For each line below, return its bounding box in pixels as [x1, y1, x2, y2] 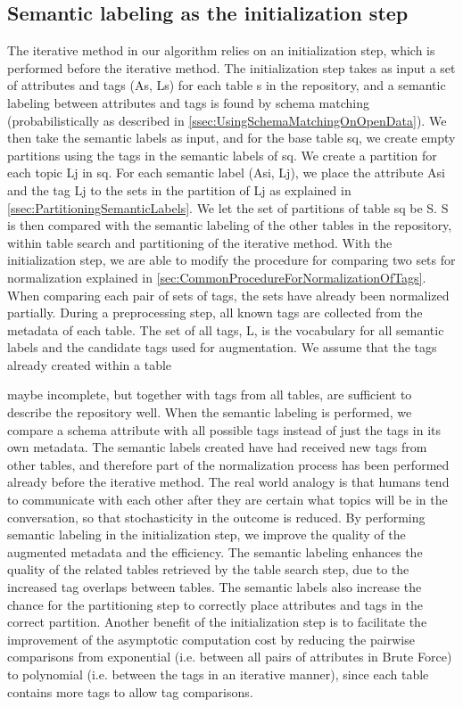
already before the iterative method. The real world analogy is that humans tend [7, 473, 450, 491]
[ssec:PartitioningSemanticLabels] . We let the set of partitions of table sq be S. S [7, 198, 449, 217]
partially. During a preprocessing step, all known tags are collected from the [7, 303, 423, 322]
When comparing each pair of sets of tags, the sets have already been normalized [7, 285, 450, 304]
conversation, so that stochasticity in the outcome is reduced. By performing [7, 507, 426, 526]
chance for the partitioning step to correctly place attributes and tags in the [7, 595, 423, 613]
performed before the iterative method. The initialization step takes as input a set [7, 58, 456, 77]
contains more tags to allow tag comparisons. [7, 682, 253, 701]
